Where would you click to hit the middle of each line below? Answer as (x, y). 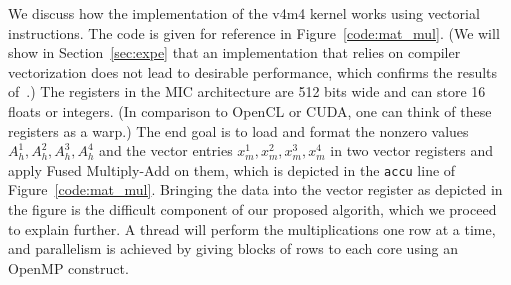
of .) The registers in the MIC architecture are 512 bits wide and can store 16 (247, 91)
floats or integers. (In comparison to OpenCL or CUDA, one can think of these (250, 110)
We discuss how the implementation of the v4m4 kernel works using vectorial (244, 13)
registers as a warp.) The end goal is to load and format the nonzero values (238, 130)
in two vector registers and (412, 150)
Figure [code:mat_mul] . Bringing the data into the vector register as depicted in (255, 189)
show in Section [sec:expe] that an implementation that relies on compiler (234, 52)
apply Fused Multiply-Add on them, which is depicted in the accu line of (232, 169)
